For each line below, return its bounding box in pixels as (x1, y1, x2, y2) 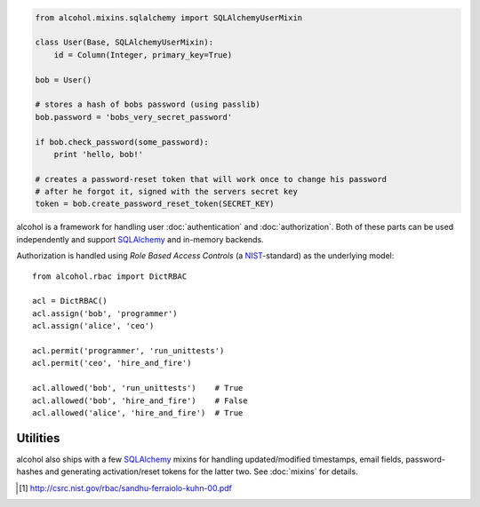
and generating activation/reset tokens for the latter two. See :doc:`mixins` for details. (44, 466, 359, 477)
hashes (16, 466, 44, 477)
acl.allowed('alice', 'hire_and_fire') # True (32, 408, 244, 417)
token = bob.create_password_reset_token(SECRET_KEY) (35, 199, 275, 209)
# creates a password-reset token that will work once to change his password (35, 174, 387, 184)
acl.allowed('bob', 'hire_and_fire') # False (32, 395, 248, 406)
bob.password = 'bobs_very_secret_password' (35, 112, 233, 122)
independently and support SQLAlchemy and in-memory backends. (16, 234, 264, 244)
